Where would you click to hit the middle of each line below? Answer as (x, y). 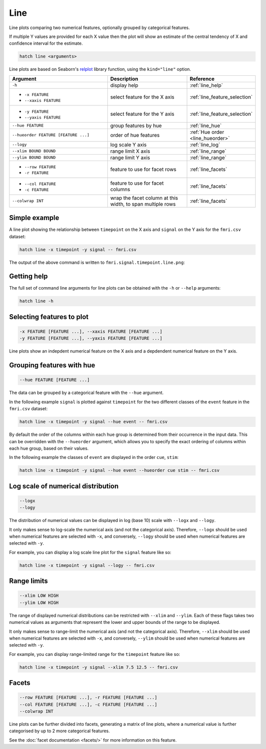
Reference (202, 79)
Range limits (29, 581)
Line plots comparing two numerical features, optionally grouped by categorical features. (100, 28)
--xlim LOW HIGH (39, 596)
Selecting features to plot (49, 317)
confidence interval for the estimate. (46, 43)
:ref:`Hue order (207, 132)
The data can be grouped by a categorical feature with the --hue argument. (86, 393)
